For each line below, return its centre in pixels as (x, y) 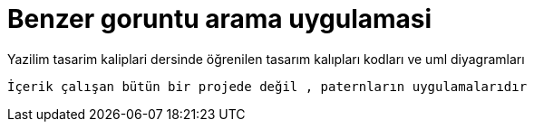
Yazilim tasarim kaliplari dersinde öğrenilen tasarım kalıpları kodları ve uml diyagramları (266, 59)
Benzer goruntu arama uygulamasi (220, 19)
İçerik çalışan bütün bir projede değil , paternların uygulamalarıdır (267, 86)
